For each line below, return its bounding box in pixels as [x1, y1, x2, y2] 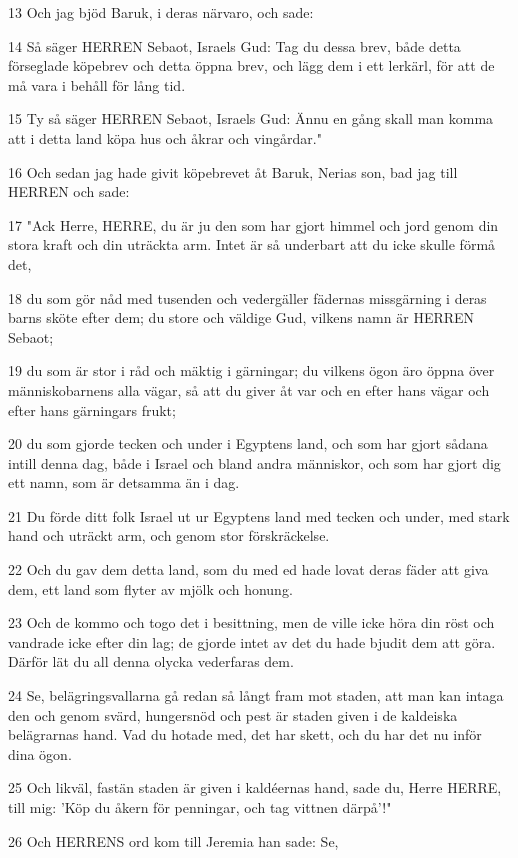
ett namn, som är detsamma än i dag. [8, 472, 240, 493]
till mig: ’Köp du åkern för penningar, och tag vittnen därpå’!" [8, 797, 392, 817]
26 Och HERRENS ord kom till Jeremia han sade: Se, [8, 830, 339, 851]
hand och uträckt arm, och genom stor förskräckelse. [8, 525, 330, 546]
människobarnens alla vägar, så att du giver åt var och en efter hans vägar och [8, 379, 490, 400]
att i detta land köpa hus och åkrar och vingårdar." [8, 127, 322, 148]
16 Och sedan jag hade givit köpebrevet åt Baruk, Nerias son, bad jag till [8, 161, 458, 182]
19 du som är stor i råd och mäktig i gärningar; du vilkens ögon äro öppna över [8, 360, 495, 381]
